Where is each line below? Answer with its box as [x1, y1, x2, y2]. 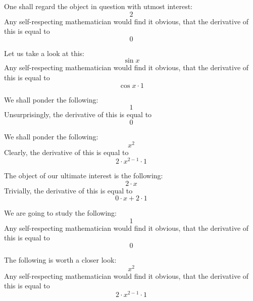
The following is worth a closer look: [4, 255, 117, 265]
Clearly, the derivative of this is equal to [4, 147, 129, 158]
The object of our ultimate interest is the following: [4, 170, 163, 181]
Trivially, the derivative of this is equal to [4, 185, 133, 195]
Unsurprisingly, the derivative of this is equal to [4, 109, 152, 120]
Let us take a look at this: [4, 47, 84, 58]
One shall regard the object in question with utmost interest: [4, 1, 192, 11]
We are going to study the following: [4, 208, 117, 218]
